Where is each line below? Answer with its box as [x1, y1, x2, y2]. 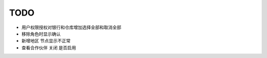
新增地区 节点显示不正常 [21, 38, 71, 44]
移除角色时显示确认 [21, 31, 61, 37]
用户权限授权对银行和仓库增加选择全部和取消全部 [21, 24, 121, 30]
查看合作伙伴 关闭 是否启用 [21, 44, 76, 51]
